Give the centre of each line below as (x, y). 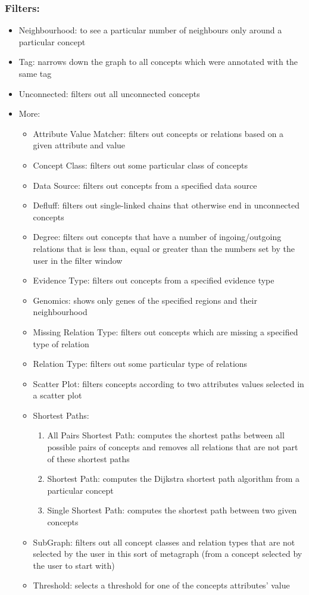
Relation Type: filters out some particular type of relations (140, 364)
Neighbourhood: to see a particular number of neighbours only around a (150, 30)
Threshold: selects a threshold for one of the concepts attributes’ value (161, 585)
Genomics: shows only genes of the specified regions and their (145, 300)
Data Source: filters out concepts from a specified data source (145, 185)
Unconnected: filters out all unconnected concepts (109, 93)
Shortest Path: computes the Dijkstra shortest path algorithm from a (174, 479)
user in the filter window (78, 260)
